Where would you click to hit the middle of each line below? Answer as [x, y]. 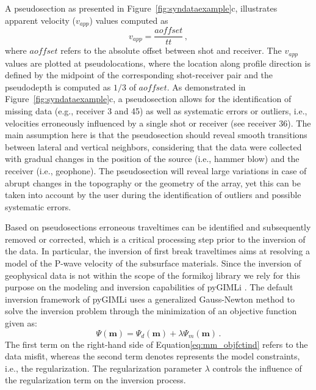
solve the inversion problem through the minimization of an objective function [151, 311]
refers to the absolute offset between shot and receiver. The [171, 50]
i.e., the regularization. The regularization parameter [104, 368]
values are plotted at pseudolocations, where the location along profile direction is [158, 63]
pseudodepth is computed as [58, 86]
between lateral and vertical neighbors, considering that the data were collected [153, 146]
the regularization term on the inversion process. [95, 380]
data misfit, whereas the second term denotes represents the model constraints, [153, 356]
